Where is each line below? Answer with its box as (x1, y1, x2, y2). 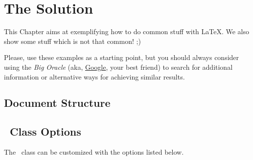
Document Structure (4, 95, 111, 110)
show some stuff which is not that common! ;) (4, 36, 141, 46)
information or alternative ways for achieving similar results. (4, 71, 185, 81)
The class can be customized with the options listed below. (4, 147, 184, 157)
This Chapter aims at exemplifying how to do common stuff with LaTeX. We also (4, 26, 250, 37)
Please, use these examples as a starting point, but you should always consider (4, 52, 239, 62)
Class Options (10, 124, 81, 139)
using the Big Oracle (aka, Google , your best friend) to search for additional (4, 61, 233, 72)
